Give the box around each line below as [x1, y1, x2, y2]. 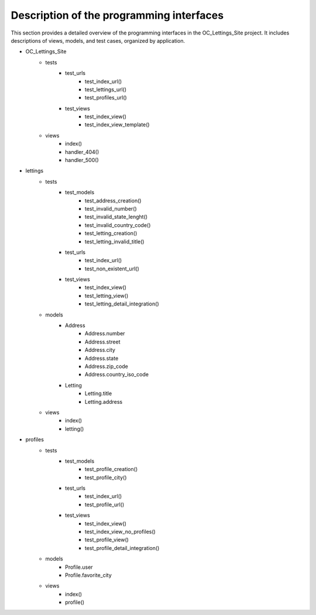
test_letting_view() [85, 292, 129, 299]
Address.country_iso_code [85, 371, 149, 378]
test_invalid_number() [85, 205, 137, 212]
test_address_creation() [85, 197, 142, 204]
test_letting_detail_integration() [85, 300, 159, 307]
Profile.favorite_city [65, 571, 112, 579]
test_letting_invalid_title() [85, 238, 145, 245]
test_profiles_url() [85, 94, 127, 101]
